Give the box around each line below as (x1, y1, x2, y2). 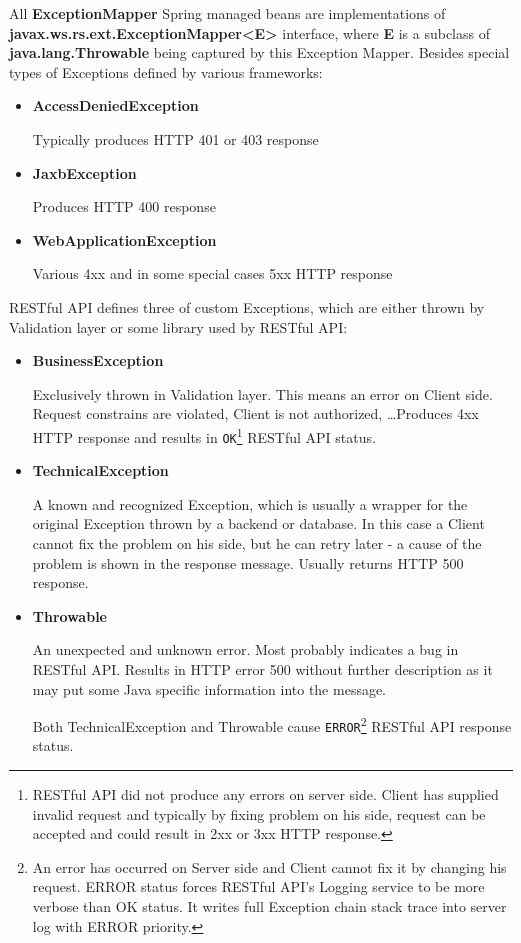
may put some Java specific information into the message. (32, 678, 387, 699)
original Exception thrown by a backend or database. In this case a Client (32, 513, 485, 534)
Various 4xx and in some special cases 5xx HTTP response (32, 263, 393, 284)
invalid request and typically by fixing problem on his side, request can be (32, 803, 486, 824)
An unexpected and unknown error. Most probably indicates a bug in (32, 639, 459, 660)
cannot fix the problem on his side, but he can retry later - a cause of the (32, 533, 482, 553)
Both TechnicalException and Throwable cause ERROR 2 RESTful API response (32, 713, 512, 736)
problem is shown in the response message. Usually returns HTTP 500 (32, 552, 464, 573)
